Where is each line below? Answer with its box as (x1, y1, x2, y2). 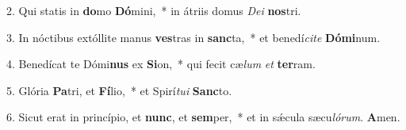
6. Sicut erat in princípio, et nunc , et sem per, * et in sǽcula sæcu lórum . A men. (6, 109, 400, 125)
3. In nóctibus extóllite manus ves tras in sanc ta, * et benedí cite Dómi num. (6, 29, 381, 45)
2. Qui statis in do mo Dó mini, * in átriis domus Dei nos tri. (6, 2, 301, 18)
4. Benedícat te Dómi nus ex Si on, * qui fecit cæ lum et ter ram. (6, 55, 316, 72)
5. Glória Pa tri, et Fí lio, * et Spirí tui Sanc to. (6, 82, 232, 98)
